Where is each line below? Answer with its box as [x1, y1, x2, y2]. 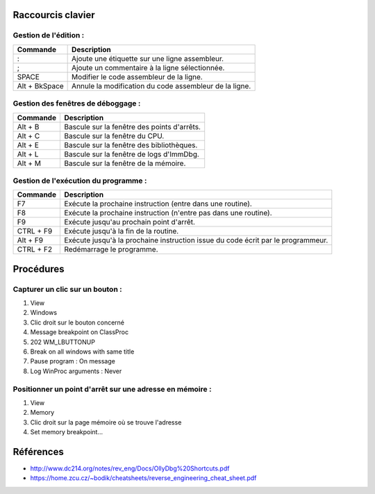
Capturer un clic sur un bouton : [12, 284, 122, 294]
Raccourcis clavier [12, 9, 95, 21]
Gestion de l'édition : [12, 31, 85, 40]
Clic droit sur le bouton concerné [30, 318, 125, 327]
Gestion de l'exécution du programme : [12, 176, 147, 186]
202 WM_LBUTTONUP [30, 338, 95, 346]
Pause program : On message [30, 357, 116, 365]
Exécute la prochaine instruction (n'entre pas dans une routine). [63, 208, 272, 218]
